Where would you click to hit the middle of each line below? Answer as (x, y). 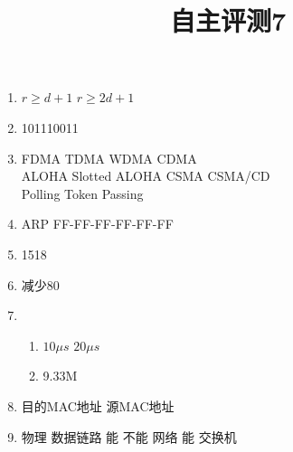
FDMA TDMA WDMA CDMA (109, 158)
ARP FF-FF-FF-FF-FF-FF (97, 224)
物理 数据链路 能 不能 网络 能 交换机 (129, 436)
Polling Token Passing (82, 193)
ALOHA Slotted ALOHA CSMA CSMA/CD (146, 176)
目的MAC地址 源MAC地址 (98, 405)
